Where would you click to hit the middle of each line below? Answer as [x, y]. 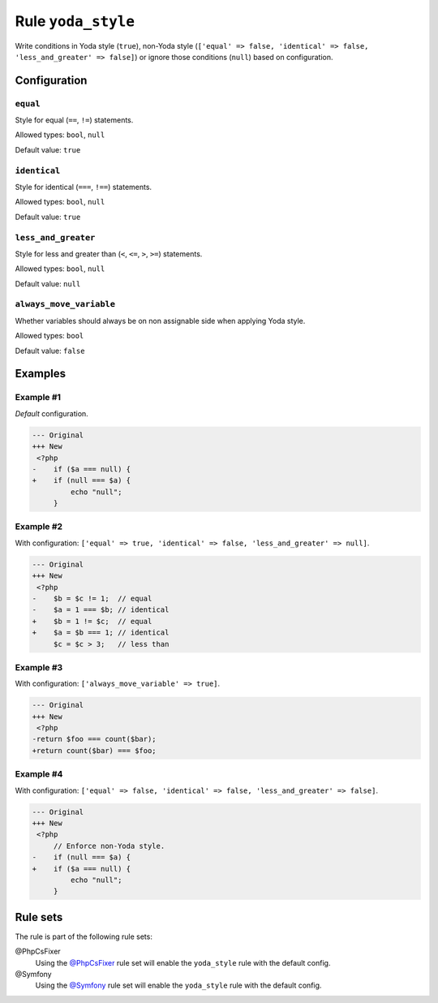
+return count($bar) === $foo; [94, 750]
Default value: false [50, 351]
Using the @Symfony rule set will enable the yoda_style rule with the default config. [178, 985]
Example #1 [38, 398]
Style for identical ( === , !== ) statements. [84, 187]
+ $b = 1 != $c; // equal [92, 621]
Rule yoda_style [75, 21]
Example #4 [39, 774]
